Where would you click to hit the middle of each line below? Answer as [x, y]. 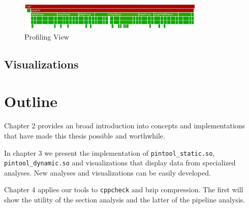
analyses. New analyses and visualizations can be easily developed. [107, 172]
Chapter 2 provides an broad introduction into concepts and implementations [125, 126]
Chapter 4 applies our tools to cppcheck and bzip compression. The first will [124, 189]
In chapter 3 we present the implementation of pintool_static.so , [110, 152]
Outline [31, 101]
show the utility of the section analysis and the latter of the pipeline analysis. [125, 200]
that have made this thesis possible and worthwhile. [85, 135]
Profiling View [47, 36]
